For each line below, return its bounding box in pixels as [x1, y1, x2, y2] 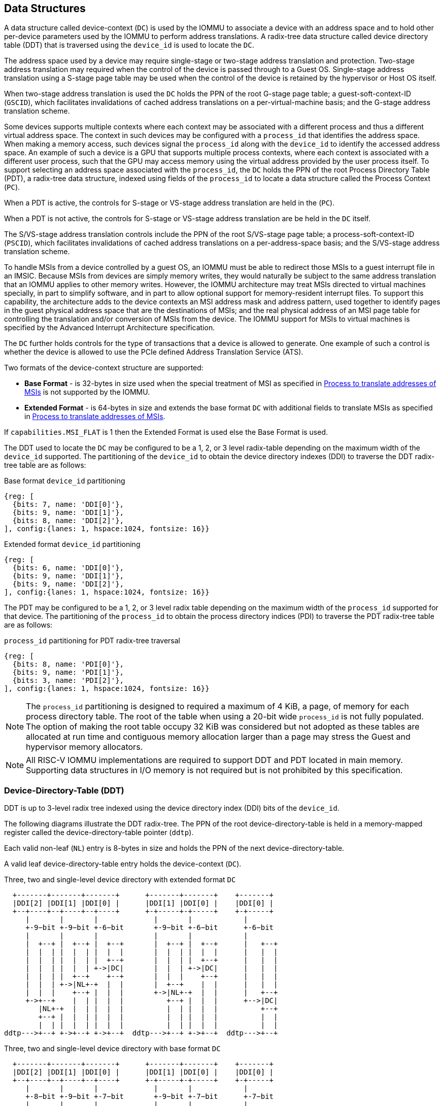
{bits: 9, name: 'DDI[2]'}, [12, 580, 124, 589]
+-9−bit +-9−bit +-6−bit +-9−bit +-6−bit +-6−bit [25, 923, 274, 932]
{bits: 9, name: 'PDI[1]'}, [12, 668, 124, 677]
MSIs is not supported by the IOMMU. [24, 388, 150, 397]
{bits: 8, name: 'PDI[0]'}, [12, 660, 124, 669]
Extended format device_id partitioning [4, 540, 141, 549]
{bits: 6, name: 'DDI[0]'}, [12, 564, 124, 572]
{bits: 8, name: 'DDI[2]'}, [12, 516, 124, 525]
